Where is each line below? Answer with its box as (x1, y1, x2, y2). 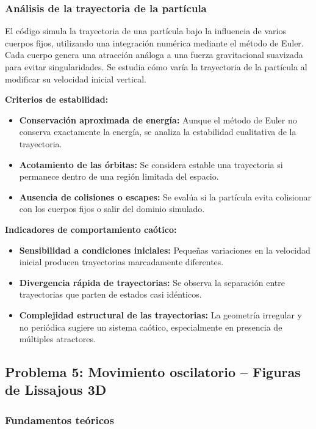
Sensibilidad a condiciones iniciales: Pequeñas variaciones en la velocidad (19, 243, 311, 256)
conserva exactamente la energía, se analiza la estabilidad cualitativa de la (19, 125, 296, 138)
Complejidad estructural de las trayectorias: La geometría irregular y (19, 308, 302, 321)
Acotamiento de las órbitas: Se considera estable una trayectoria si (19, 158, 283, 170)
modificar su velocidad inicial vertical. (5, 72, 146, 85)
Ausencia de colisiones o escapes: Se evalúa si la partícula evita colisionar (19, 190, 311, 203)
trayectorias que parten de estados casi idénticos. (19, 288, 202, 301)
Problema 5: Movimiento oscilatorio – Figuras (5, 362, 301, 381)
